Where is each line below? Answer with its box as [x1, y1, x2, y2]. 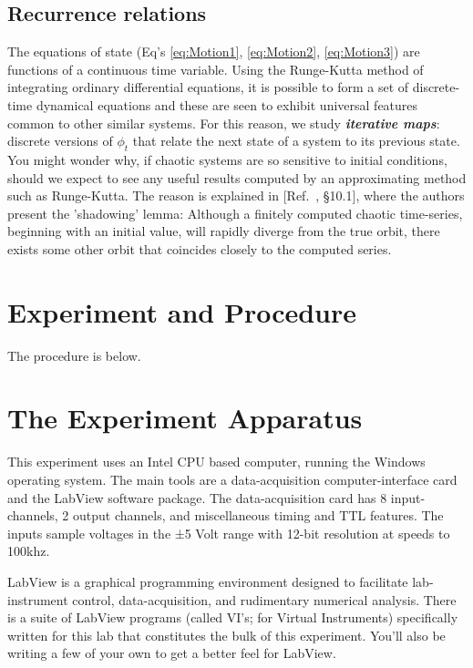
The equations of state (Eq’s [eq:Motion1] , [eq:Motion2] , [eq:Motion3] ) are [7, 42, 420, 61]
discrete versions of [7, 131, 113, 150]
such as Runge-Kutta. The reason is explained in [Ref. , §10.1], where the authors [7, 186, 465, 205]
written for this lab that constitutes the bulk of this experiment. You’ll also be [7, 625, 446, 644]
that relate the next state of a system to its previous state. [132, 131, 460, 150]
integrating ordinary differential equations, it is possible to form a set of [7, 77, 409, 97]
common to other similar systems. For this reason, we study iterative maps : [7, 113, 440, 132]
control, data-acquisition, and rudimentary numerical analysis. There [72, 590, 457, 609]
